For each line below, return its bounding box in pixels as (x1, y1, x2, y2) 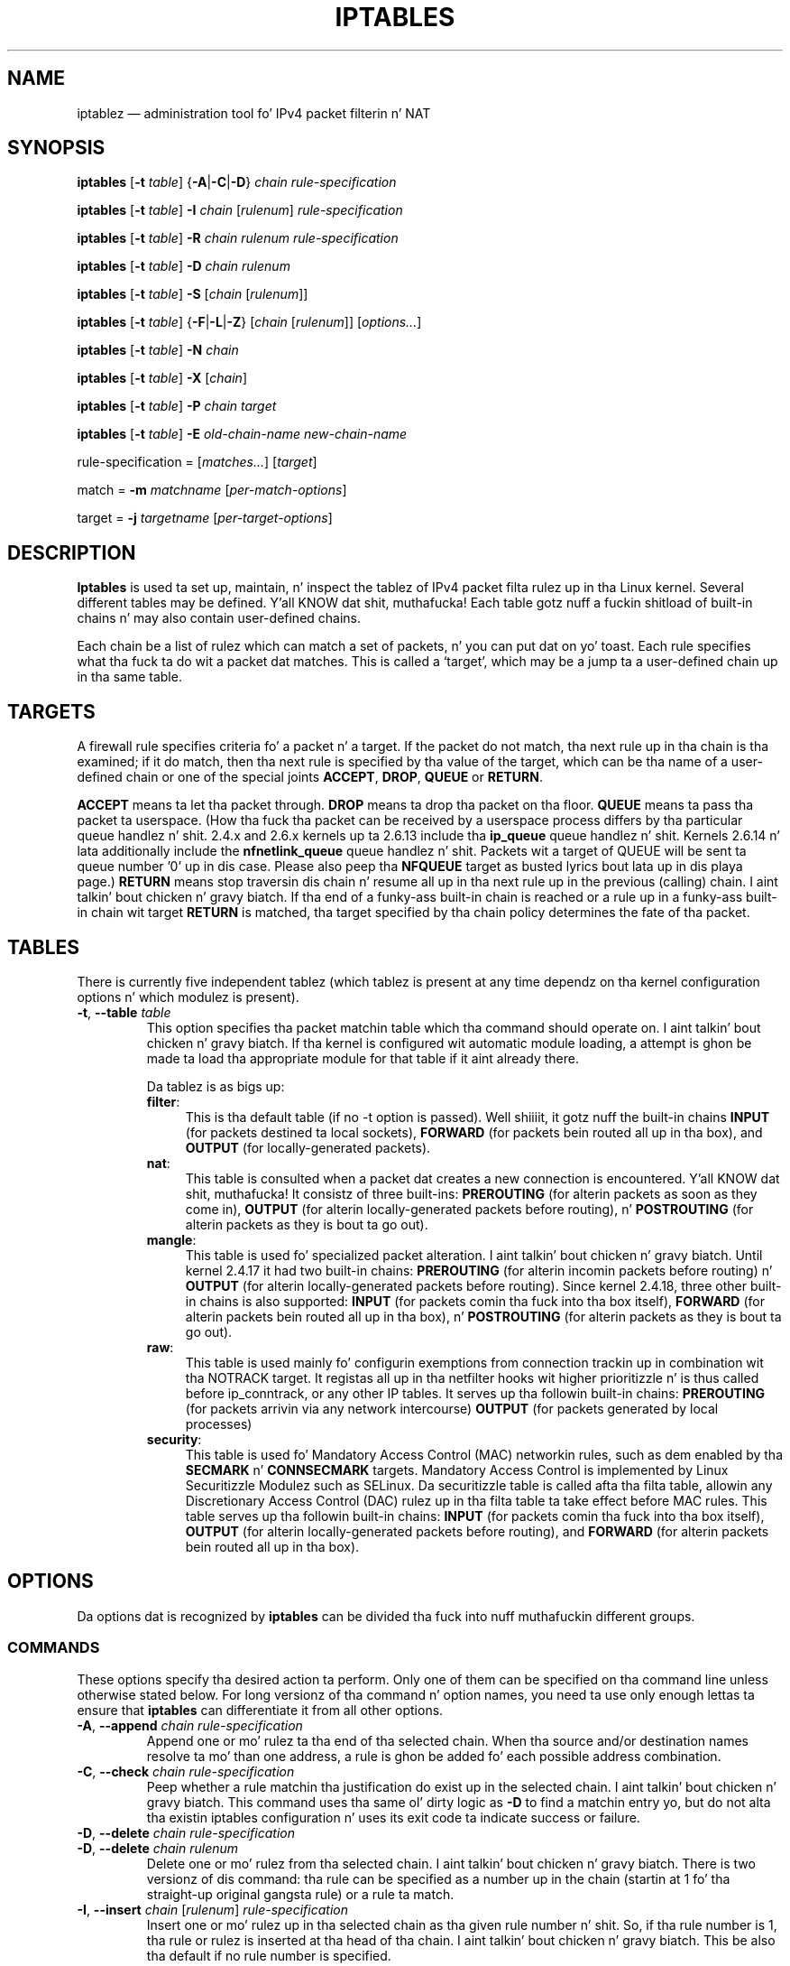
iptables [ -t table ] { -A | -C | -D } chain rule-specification (77, 174, 397, 190)
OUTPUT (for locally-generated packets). (185, 1139, 431, 1155)
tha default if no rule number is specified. (146, 1947, 391, 1963)
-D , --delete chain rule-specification (77, 1824, 295, 1841)
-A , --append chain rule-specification (77, 1717, 303, 1733)
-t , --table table (77, 1004, 171, 1020)
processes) (185, 1415, 253, 1432)
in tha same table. (77, 669, 182, 685)
